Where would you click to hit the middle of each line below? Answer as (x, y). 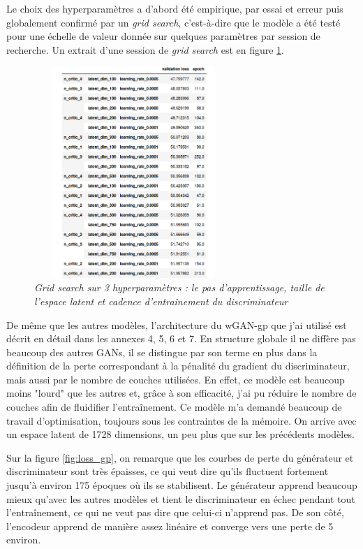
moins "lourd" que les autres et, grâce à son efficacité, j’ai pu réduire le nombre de (181, 393)
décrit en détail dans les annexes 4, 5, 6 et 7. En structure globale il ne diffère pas (181, 338)
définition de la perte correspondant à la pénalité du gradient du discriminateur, (178, 366)
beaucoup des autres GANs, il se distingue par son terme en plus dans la (162, 352)
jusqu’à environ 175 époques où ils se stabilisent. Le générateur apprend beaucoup (182, 485)
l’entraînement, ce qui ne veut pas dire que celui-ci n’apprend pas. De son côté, (175, 512)
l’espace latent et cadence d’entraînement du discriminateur (161, 301)
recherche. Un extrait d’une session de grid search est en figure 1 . (146, 49)
